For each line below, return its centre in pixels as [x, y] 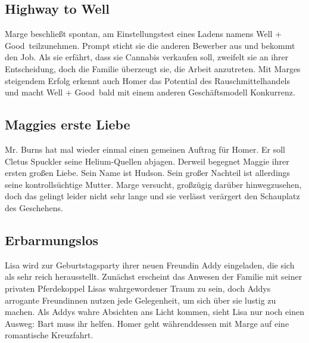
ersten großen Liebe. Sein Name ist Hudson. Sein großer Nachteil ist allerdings [148, 173]
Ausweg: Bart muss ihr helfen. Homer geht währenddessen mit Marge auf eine [147, 323]
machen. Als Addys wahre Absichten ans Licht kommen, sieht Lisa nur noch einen [154, 312]
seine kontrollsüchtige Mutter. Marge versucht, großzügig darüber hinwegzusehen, [153, 184]
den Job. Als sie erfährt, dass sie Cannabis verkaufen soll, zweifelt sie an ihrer [147, 57]
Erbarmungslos [52, 240]
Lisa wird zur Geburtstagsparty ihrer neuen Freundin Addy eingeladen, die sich [150, 265]
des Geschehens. [34, 207]
